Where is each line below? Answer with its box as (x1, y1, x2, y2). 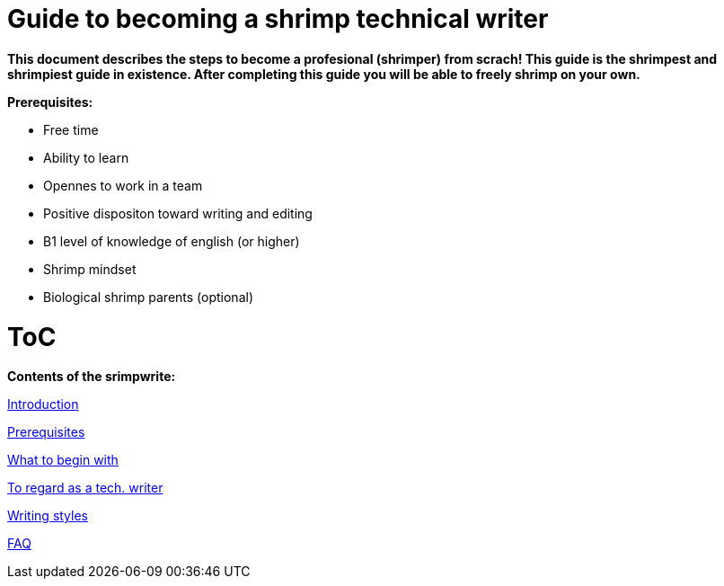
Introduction (7, 396, 79, 413)
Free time (43, 121, 99, 138)
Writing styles (7, 508, 89, 524)
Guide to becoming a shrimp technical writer (7, 4, 549, 34)
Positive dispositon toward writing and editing (43, 205, 313, 221)
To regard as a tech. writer (7, 480, 163, 496)
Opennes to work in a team (43, 177, 203, 193)
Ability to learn (43, 149, 129, 165)
